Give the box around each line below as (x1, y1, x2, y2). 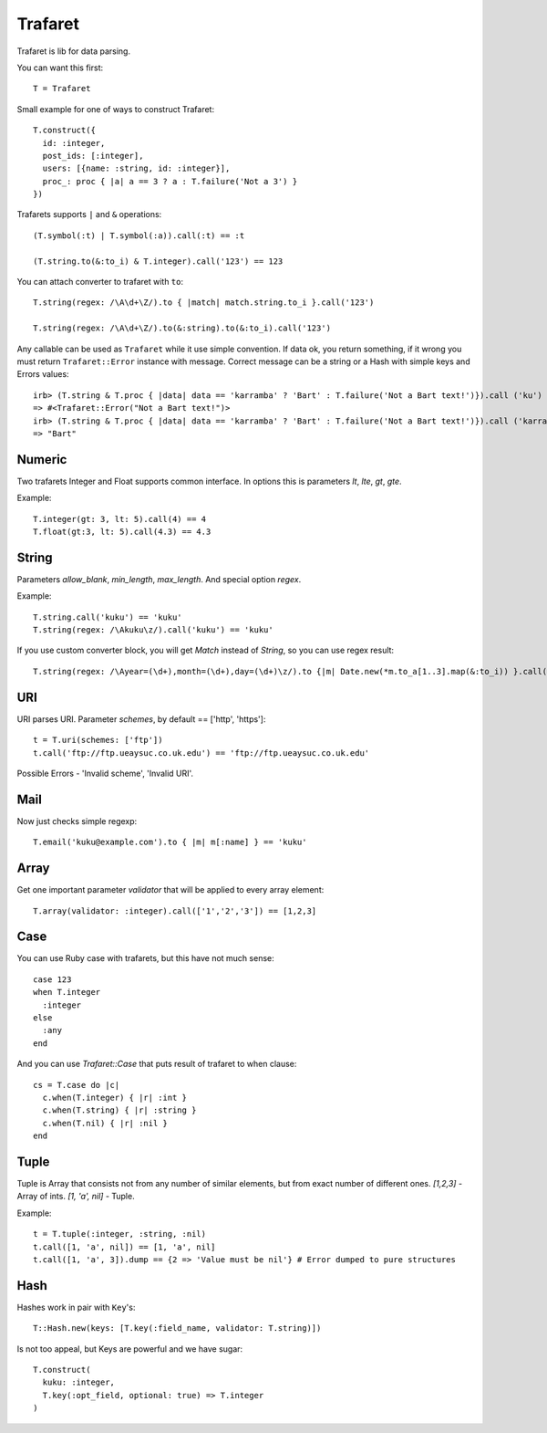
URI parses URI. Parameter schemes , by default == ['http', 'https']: (16, 713, 266, 725)
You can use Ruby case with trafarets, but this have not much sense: (16, 953, 274, 964)
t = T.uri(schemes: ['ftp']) (33, 735, 163, 746)
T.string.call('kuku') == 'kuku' (33, 612, 182, 622)
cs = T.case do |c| (33, 1080, 120, 1090)
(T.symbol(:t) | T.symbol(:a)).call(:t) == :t (33, 230, 245, 241)
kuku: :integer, (42, 1377, 116, 1387)
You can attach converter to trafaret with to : (16, 277, 184, 288)
